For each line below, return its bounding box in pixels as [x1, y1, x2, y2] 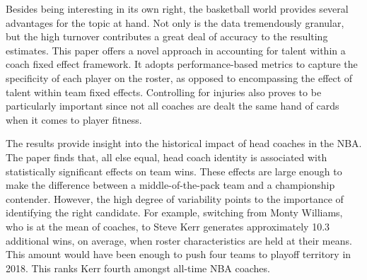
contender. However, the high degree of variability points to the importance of [6, 191, 344, 206]
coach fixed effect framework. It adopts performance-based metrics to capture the [6, 57, 358, 71]
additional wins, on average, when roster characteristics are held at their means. [6, 233, 352, 247]
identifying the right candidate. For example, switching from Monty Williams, [6, 205, 343, 220]
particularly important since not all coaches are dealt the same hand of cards [6, 98, 339, 113]
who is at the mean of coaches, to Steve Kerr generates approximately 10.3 [6, 218, 330, 233]
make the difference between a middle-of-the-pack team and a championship [6, 177, 335, 192]
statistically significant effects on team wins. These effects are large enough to [6, 163, 342, 178]
